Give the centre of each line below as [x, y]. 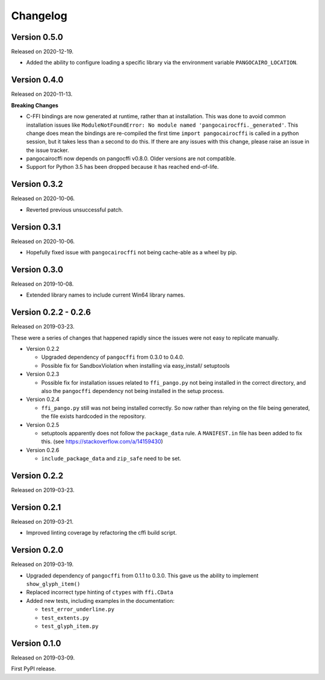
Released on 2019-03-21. [42, 521]
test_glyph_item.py [70, 626]
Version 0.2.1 [36, 507]
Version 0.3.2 [37, 184]
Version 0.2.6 [43, 450]
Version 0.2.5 [43, 424]
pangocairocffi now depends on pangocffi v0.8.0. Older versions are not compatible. [131, 159]
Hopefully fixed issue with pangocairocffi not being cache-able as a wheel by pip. [132, 253]
